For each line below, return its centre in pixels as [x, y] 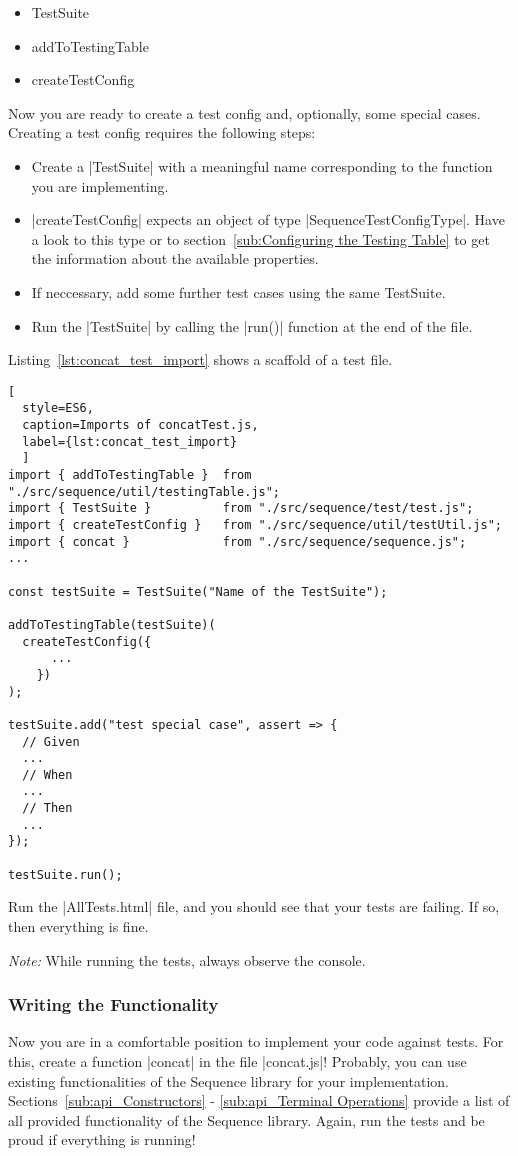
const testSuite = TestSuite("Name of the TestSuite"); [198, 591]
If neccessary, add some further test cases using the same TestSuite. [238, 291]
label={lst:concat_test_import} [130, 441]
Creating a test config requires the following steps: [162, 132]
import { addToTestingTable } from [130, 475]
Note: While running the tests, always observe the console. [187, 959]
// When [47, 774]
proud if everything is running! [102, 1139]
